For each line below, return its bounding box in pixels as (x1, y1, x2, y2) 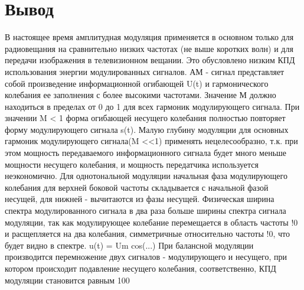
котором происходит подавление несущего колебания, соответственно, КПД (5, 262, 276, 274)
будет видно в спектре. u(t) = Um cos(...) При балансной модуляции (5, 239, 254, 251)
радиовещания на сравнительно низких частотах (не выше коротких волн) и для (5, 42, 293, 54)
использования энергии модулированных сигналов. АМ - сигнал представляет (5, 65, 285, 77)
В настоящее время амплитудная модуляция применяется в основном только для (5, 31, 294, 43)
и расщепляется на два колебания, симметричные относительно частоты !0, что (5, 227, 290, 240)
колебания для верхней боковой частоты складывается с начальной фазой (5, 181, 269, 193)
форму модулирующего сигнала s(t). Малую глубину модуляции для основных (5, 123, 289, 135)
